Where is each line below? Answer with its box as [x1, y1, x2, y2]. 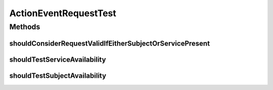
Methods [9, 22, 40, 31]
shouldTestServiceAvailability [9, 55, 106, 64]
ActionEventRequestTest [9, 8, 116, 19]
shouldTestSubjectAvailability [9, 71, 106, 80]
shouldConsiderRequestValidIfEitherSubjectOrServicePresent [9, 39, 210, 48]
